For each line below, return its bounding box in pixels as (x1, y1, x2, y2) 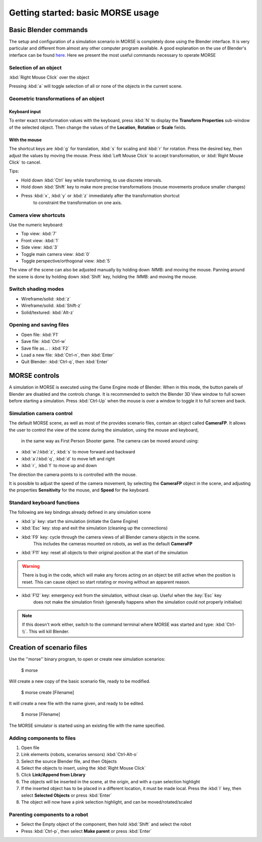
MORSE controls (9, 371, 60, 380)
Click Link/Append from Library (21, 772, 86, 778)
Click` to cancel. (9, 159, 41, 165)
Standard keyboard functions (9, 499, 80, 506)
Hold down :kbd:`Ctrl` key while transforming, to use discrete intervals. (21, 177, 163, 183)
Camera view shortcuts (9, 212, 65, 219)
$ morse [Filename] (21, 711, 61, 717)
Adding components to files (9, 735, 76, 741)
